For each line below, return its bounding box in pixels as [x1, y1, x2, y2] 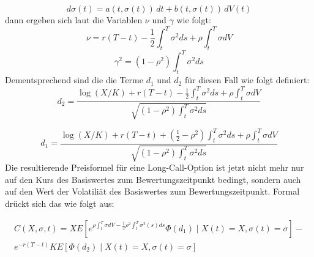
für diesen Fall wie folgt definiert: [184, 73, 310, 86]
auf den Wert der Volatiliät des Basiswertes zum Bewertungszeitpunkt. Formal [5, 185, 300, 198]
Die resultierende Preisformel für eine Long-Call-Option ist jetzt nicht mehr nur [5, 161, 304, 174]
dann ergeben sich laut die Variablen [5, 13, 143, 26]
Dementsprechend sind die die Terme [5, 73, 143, 86]
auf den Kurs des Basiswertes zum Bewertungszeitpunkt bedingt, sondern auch [5, 173, 301, 185]
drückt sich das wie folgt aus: [5, 197, 114, 209]
